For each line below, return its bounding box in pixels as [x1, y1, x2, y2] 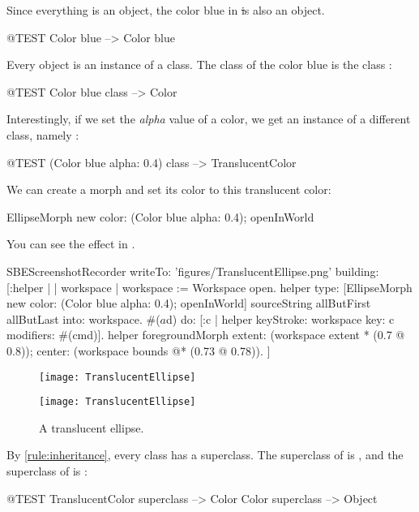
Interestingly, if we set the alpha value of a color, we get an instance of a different [6, 110, 411, 127]
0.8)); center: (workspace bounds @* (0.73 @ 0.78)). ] [6, 342, 271, 359]
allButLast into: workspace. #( [6, 310, 160, 327]
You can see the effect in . [6, 235, 135, 252]
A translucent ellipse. [39, 419, 144, 436]
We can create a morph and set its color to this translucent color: [6, 181, 331, 198]
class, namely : [6, 126, 79, 143]
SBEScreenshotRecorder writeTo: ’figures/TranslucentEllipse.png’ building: [6, 262, 379, 279]
